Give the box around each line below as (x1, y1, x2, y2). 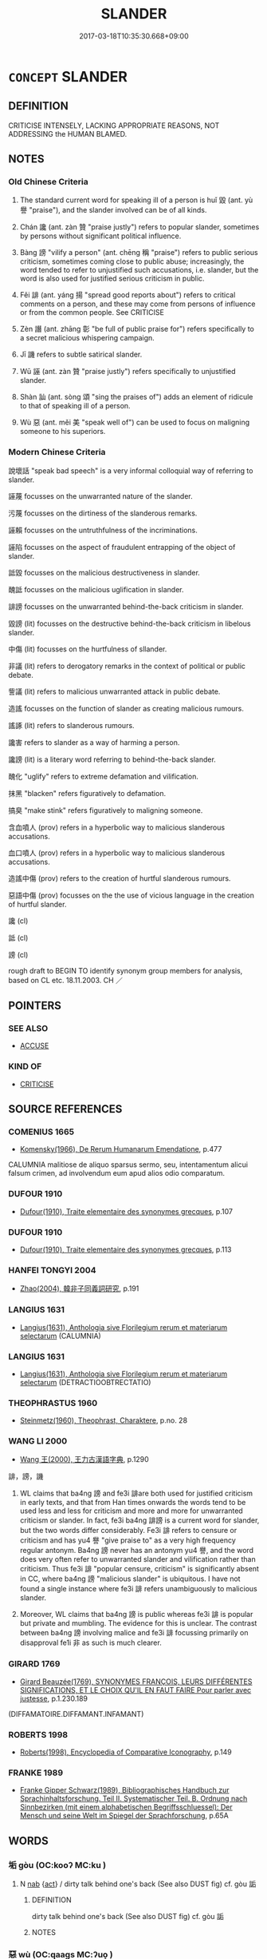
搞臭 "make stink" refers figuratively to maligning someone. (8, 805, 203, 815)
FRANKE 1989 (8, 1767, 64, 1778)
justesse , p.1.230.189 (19, 1694, 88, 1703)
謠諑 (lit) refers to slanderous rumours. (8, 720, 135, 730)
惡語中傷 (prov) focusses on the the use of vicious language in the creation (8, 890, 255, 900)
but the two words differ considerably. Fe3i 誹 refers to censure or (19, 1526, 238, 1535)
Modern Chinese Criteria (8, 447, 106, 458)
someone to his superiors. (19, 427, 106, 436)
